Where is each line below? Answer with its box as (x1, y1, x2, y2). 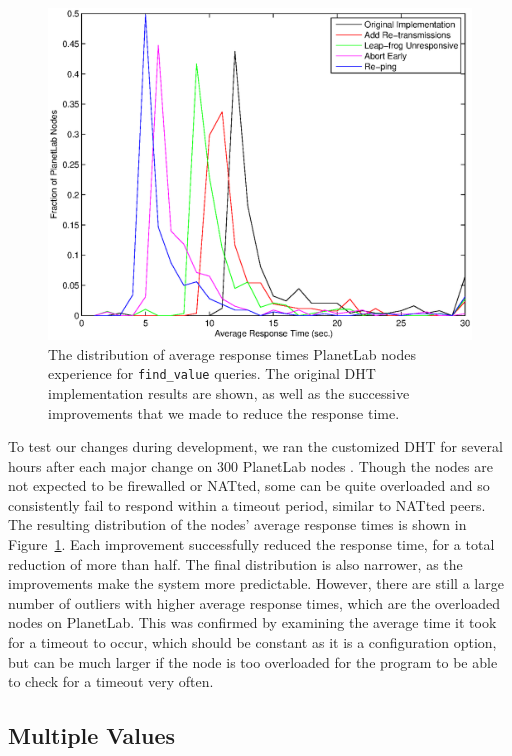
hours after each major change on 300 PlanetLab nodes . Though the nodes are (8, 455, 493, 476)
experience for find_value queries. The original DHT (48, 363, 376, 384)
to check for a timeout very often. (8, 671, 214, 692)
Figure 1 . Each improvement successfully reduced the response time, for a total (8, 534, 495, 555)
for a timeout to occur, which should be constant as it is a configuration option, (8, 632, 497, 653)
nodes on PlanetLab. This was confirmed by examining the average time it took (8, 612, 497, 633)
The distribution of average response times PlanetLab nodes (48, 343, 417, 364)
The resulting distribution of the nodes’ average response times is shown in (8, 514, 467, 535)
